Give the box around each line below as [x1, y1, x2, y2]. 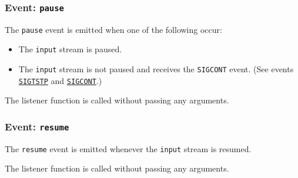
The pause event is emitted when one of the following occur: [5, 23, 222, 35]
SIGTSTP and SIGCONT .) [18, 74, 102, 86]
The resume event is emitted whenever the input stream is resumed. [5, 142, 252, 155]
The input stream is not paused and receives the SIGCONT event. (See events [18, 63, 294, 75]
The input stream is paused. [18, 43, 122, 55]
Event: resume [5, 119, 69, 133]
